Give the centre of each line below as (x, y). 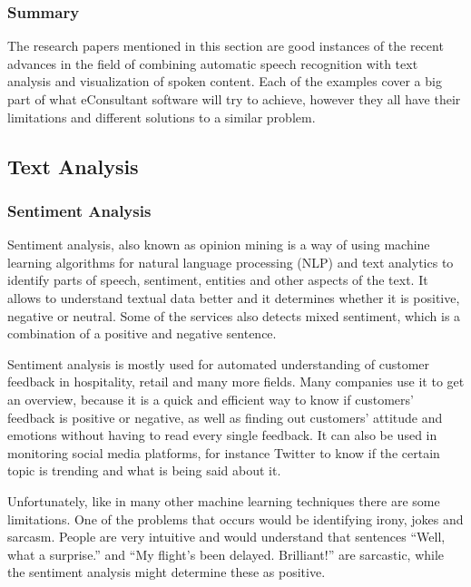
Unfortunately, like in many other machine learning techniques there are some (224, 500)
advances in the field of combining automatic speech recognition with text (213, 63)
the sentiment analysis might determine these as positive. (167, 572)
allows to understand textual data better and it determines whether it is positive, (234, 297)
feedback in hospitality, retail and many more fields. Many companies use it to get (236, 382)
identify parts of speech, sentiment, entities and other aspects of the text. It (218, 280)
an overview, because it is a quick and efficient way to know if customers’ (211, 399)
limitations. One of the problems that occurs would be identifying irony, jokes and (235, 519)
